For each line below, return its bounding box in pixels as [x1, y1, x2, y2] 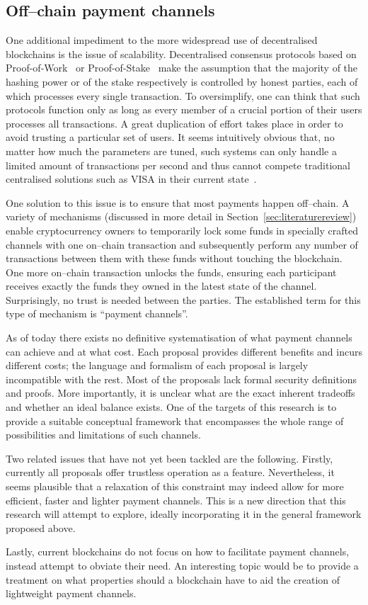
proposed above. [6, 520, 76, 535]
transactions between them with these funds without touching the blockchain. [6, 251, 343, 266]
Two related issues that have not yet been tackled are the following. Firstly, [6, 451, 333, 465]
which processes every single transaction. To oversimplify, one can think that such [6, 88, 360, 103]
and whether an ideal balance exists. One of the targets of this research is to [6, 400, 337, 414]
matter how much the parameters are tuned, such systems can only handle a [6, 143, 337, 158]
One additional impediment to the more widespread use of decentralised [6, 33, 318, 47]
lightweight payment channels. [6, 586, 137, 601]
